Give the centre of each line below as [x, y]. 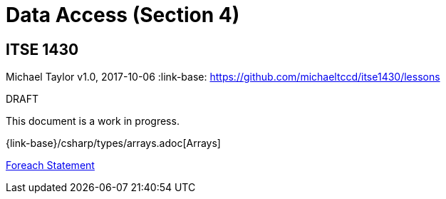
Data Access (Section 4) [123, 15]
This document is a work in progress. [93, 121]
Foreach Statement [50, 165]
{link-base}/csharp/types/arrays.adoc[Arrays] [113, 143]
